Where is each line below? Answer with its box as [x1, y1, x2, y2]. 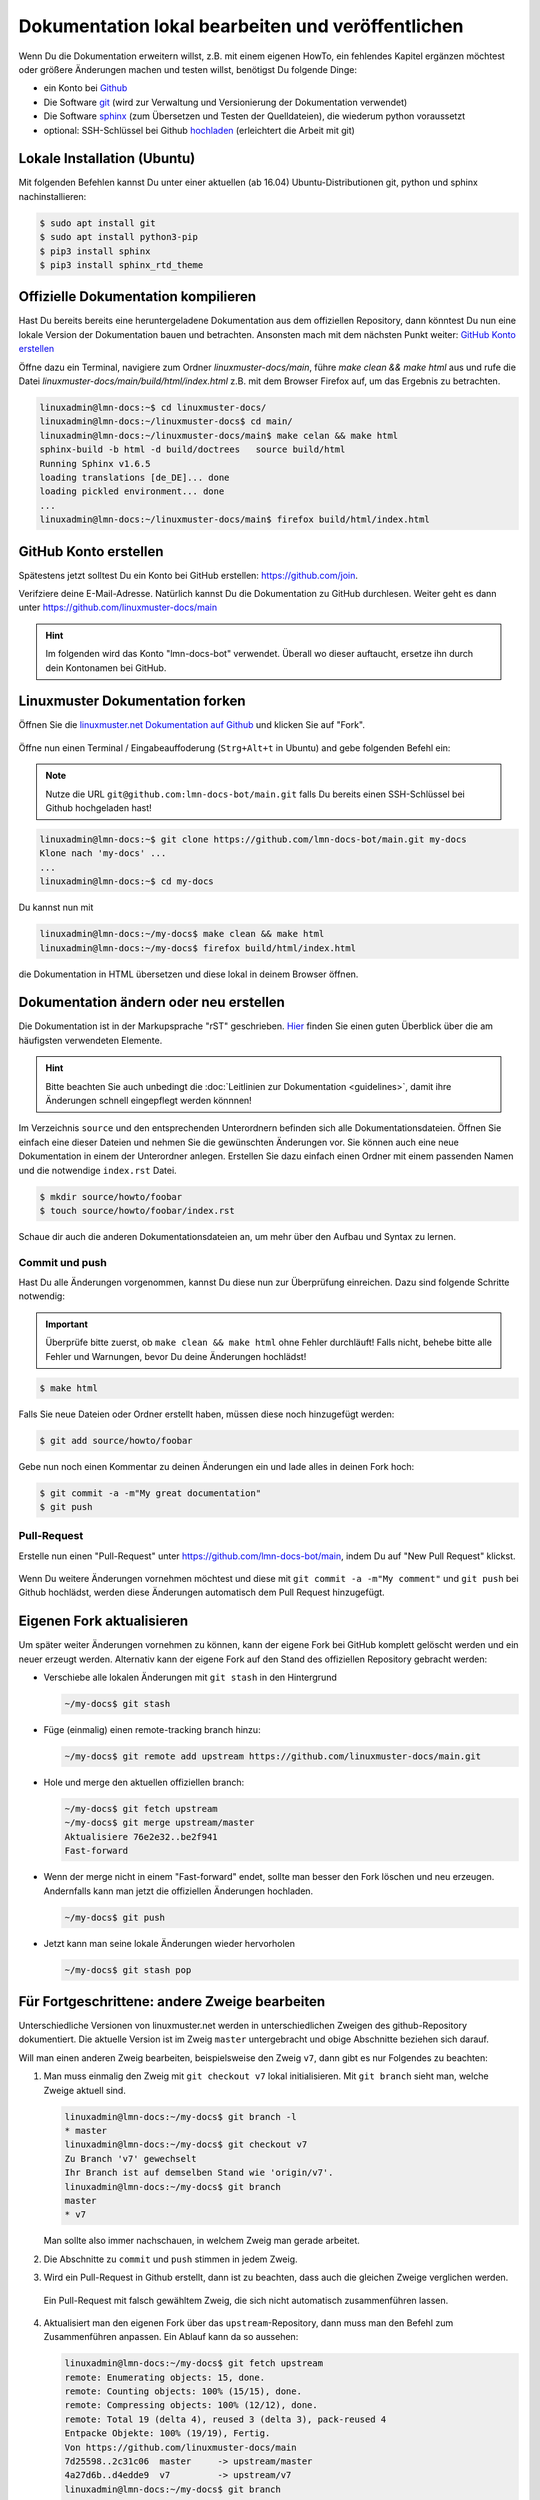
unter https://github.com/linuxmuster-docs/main [18, 601, 218, 614]
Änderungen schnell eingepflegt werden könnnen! [45, 1095, 252, 1107]
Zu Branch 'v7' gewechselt [64, 2153, 197, 2164]
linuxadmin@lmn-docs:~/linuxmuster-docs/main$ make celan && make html [39, 430, 399, 441]
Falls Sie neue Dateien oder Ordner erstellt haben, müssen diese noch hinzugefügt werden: [18, 1408, 395, 1420]
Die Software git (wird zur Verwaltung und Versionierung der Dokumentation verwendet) [43, 96, 408, 108]
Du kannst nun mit [18, 901, 94, 914]
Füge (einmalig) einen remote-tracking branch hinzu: [43, 1724, 261, 1736]
